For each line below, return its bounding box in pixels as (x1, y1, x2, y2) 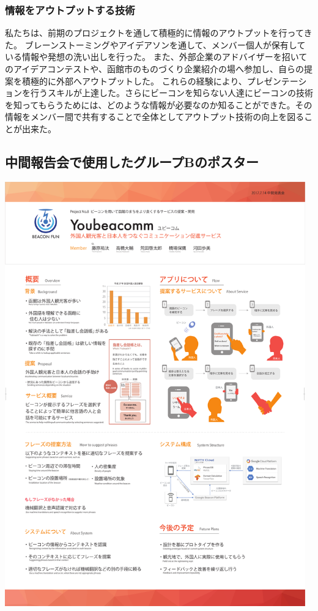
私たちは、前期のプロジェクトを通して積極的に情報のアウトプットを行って (5, 26, 304, 39)
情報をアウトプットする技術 (5, 2, 135, 17)
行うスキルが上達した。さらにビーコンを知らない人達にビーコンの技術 (30, 86, 313, 99)
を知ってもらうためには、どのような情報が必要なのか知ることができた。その (5, 98, 312, 111)
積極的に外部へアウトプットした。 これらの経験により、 (21, 74, 247, 87)
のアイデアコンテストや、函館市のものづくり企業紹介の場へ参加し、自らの (5, 62, 304, 75)
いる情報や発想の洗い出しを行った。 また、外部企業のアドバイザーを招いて (5, 50, 308, 63)
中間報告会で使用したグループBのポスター (5, 152, 259, 171)
